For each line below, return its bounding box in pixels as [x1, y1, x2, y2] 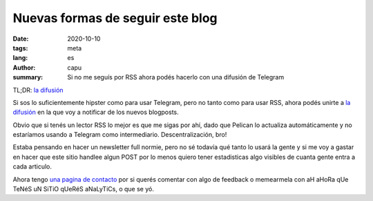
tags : [12, 44, 28, 52]
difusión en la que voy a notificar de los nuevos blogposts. [12, 108, 179, 117]
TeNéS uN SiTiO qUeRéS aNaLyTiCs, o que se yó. [12, 185, 155, 193]
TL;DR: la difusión [12, 86, 64, 94]
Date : [12, 35, 29, 43]
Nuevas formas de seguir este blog [12, 10, 218, 26]
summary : [12, 73, 44, 82]
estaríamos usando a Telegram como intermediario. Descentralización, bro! [12, 131, 227, 139]
